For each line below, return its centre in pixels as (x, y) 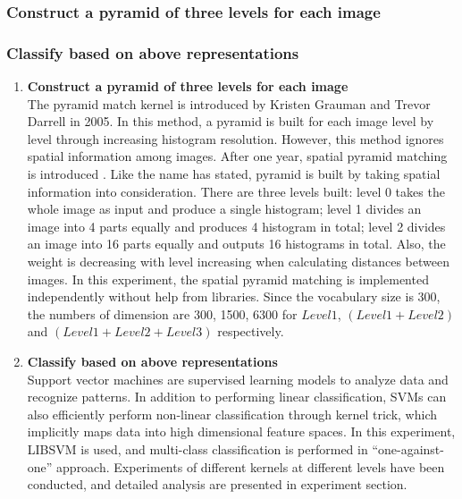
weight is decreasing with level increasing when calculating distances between (238, 261)
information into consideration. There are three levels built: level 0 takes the (236, 191)
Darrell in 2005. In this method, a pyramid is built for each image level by (231, 121)
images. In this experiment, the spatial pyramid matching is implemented (228, 279)
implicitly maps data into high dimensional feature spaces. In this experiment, (241, 431)
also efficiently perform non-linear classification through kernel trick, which (232, 414)
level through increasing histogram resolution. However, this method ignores (235, 138)
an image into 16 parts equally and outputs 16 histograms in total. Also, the (236, 244)
